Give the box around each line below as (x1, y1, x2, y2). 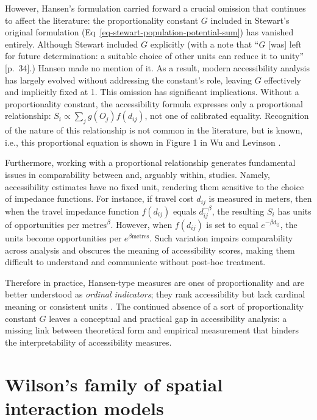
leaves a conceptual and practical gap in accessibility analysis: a (49, 311, 287, 324)
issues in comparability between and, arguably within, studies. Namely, (5, 168, 270, 180)
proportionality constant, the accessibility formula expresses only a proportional (5, 97, 303, 110)
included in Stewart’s (210, 13, 290, 26)
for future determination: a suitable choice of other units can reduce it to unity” (5, 49, 304, 62)
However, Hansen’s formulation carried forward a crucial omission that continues (5, 2, 306, 14)
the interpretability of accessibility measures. (5, 335, 172, 348)
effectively (264, 73, 301, 86)
